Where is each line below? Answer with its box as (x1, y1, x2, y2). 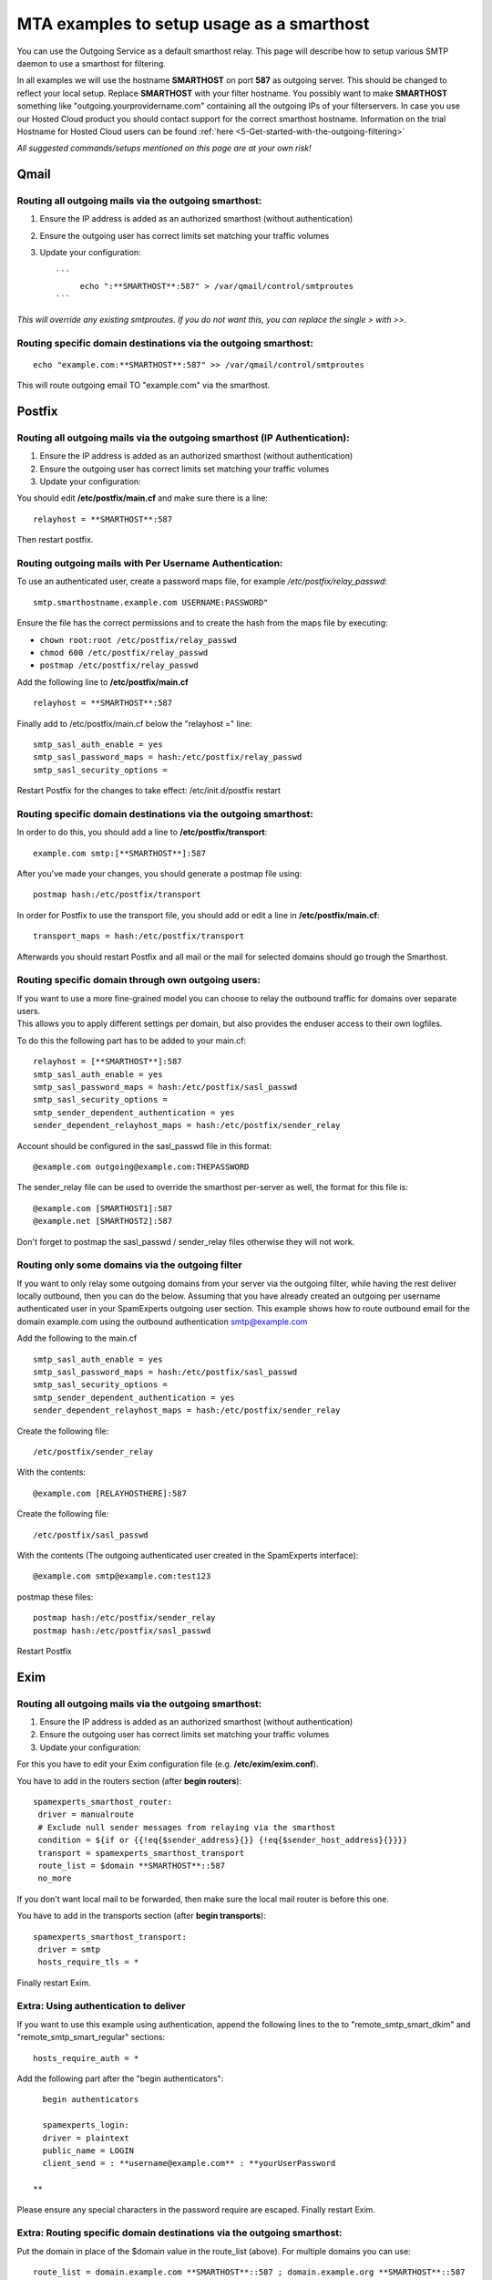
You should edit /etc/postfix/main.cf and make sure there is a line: (16, 492, 269, 503)
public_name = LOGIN (42, 2145, 135, 2156)
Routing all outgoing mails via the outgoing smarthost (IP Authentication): (16, 431, 350, 444)
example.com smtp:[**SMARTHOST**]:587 (33, 848, 207, 858)
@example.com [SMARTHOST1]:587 (33, 1203, 173, 1213)
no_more (37, 1873, 72, 1883)
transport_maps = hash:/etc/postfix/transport (33, 931, 245, 941)
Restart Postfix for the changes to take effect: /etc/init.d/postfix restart (16, 785, 282, 796)
